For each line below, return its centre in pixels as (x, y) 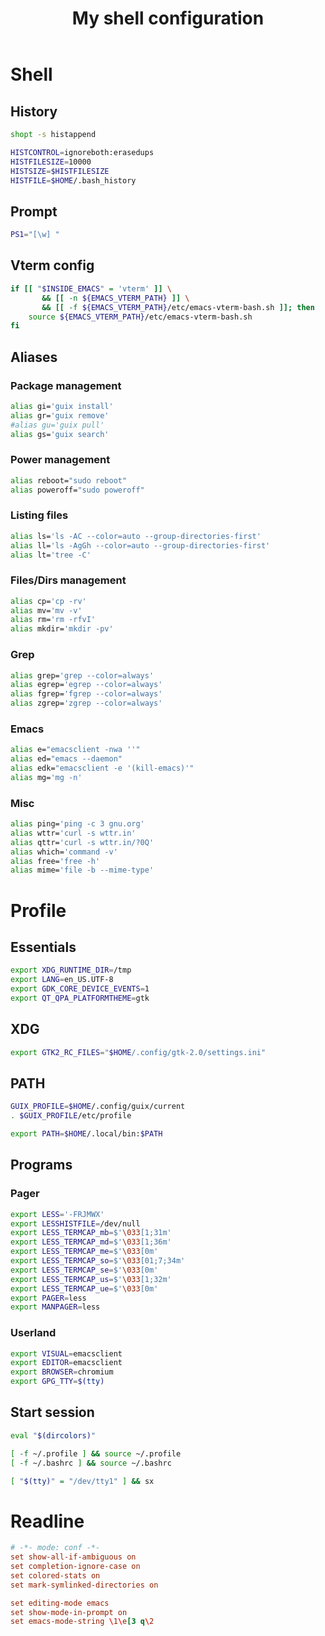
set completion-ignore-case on (75, 1567)
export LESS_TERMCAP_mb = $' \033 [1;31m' (91, 1233)
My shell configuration (168, 18)
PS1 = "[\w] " (35, 235)
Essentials (43, 947)
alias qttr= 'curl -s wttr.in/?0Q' (82, 842)
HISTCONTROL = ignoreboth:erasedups (82, 152)
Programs (41, 1165)
